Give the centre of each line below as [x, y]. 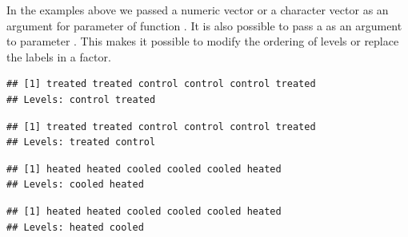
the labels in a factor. [59, 56]
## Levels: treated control [81, 142]
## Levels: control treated [81, 99]
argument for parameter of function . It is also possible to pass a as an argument [204, 25]
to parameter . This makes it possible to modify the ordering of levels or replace [203, 41]
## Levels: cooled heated [75, 185]
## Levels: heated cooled [75, 227]
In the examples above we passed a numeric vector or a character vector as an [198, 10]
